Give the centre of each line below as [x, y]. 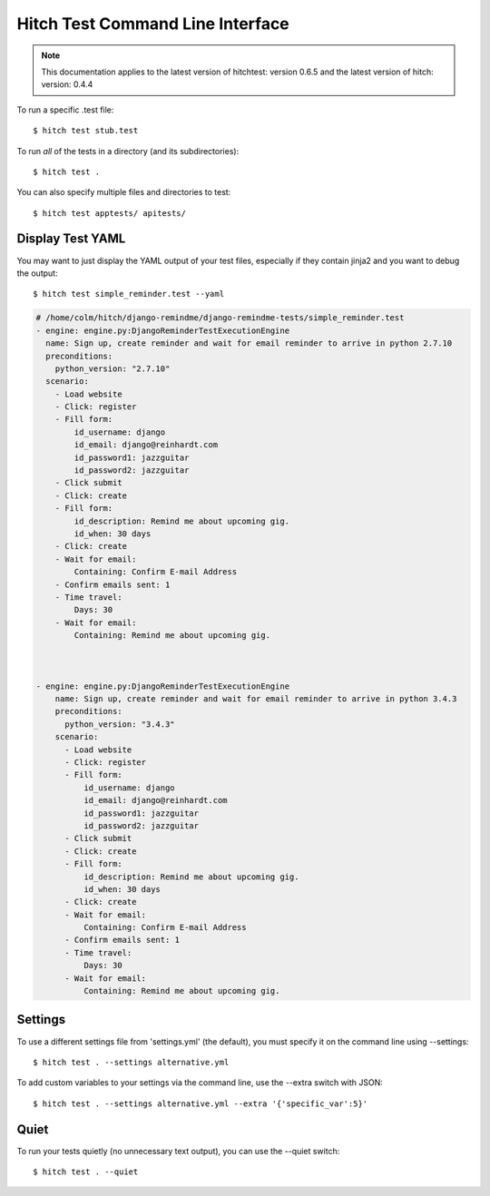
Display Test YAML [71, 239]
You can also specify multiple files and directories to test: [124, 192]
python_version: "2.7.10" [113, 368]
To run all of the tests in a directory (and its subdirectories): [128, 151]
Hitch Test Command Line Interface [153, 24]
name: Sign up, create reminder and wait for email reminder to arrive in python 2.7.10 [249, 343]
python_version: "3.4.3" [120, 724]
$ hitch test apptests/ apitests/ [109, 213]
